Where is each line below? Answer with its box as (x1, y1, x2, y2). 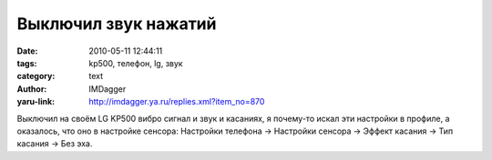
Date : (16, 45, 38, 56)
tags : (16, 57, 37, 68)
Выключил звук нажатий (16, 14, 217, 34)
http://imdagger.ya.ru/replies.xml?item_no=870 (88, 96, 265, 107)
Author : (16, 83, 47, 95)
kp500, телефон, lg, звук (88, 57, 183, 68)
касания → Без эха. (16, 138, 93, 149)
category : (16, 71, 56, 82)
